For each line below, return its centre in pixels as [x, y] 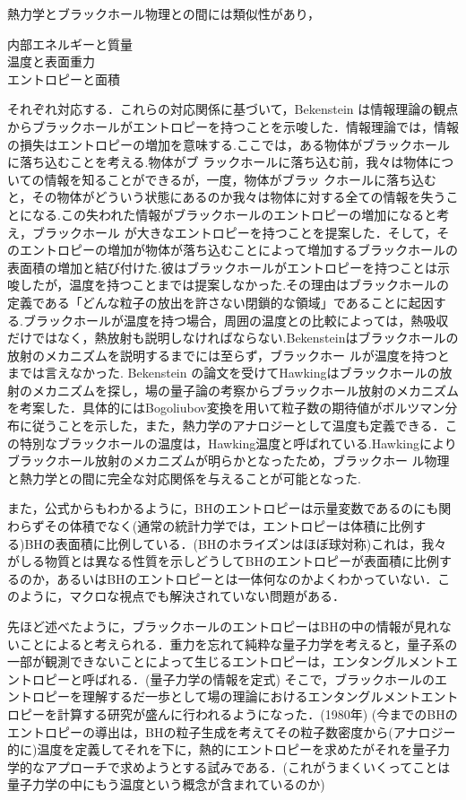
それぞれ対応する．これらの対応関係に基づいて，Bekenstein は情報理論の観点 [233, 109]
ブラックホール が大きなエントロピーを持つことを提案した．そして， [234, 232]
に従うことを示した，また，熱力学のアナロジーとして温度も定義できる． [232, 426]
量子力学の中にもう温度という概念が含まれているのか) [166, 784]
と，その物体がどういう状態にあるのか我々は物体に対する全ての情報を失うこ [233, 197]
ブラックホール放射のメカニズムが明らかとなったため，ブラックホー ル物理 [229, 461]
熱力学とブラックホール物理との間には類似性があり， [164, 13]
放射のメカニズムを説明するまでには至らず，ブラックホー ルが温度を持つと [229, 355]
